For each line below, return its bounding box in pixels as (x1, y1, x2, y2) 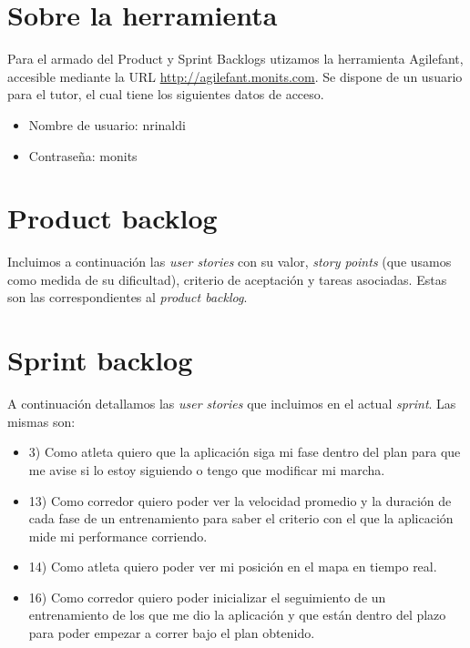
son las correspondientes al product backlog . (7, 288, 248, 307)
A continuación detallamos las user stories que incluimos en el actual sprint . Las (7, 394, 456, 413)
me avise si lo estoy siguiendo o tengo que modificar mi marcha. (28, 460, 385, 479)
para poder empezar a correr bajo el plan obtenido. (28, 623, 315, 643)
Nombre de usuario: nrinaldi (28, 115, 186, 134)
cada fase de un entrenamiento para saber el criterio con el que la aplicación (28, 509, 454, 528)
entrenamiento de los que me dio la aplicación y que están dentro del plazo (28, 605, 446, 624)
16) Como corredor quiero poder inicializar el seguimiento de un (28, 587, 386, 606)
